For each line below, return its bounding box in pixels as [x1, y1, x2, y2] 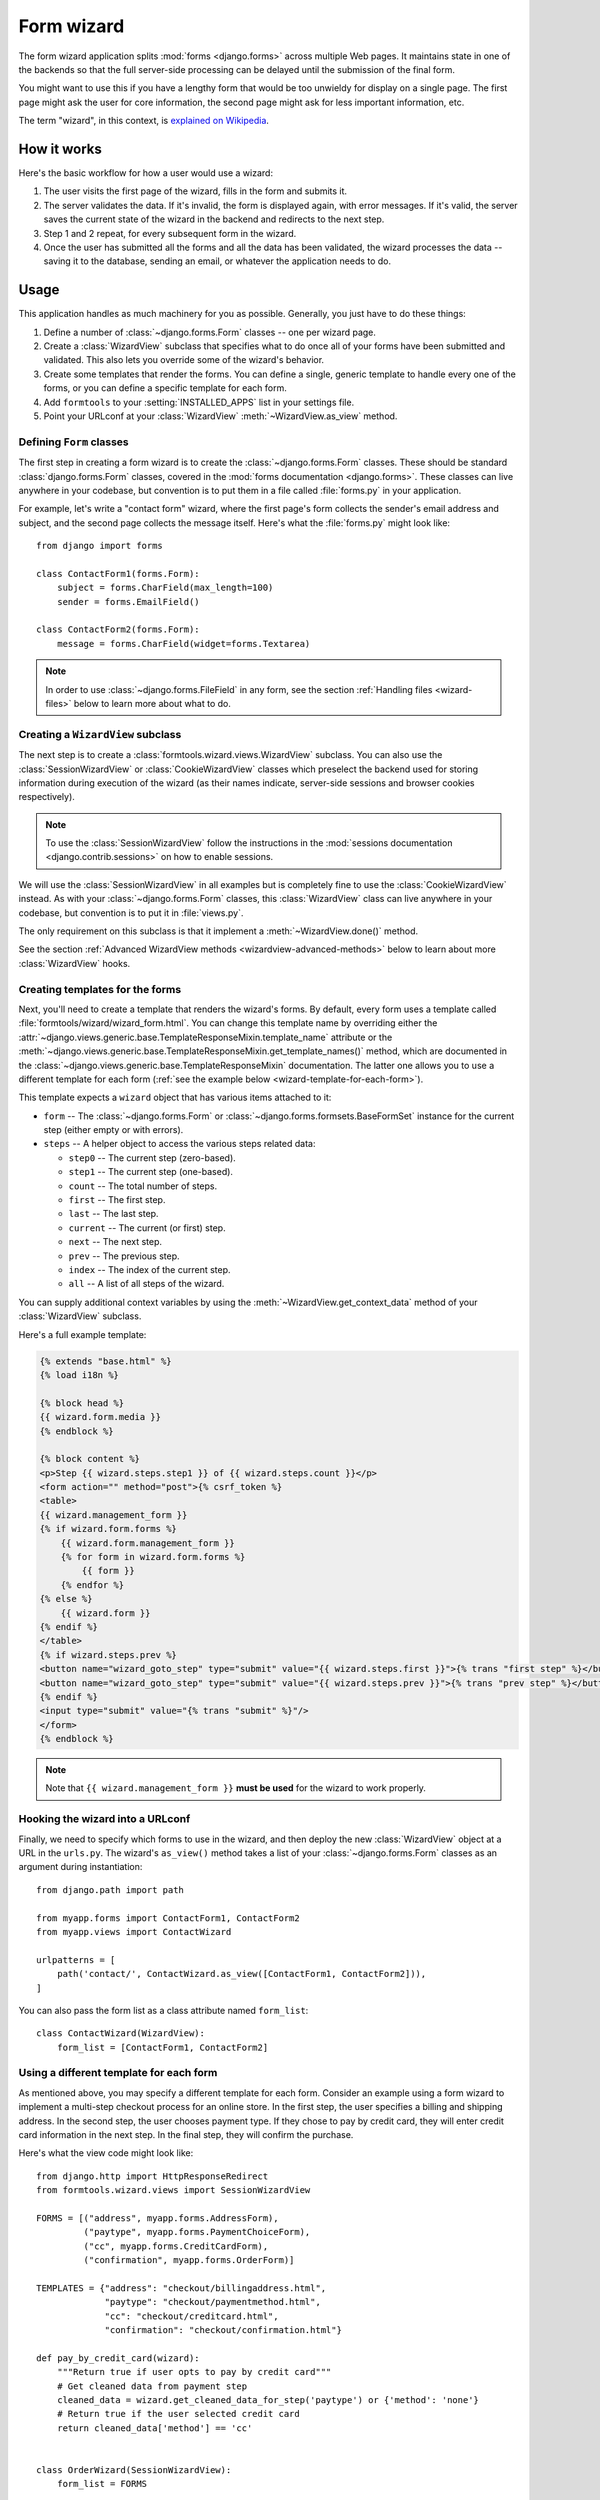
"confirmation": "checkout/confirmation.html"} [104, 2325, 342, 2336]
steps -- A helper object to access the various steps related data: [43, 1138, 316, 1150]
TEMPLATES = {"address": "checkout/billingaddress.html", [36, 2282, 327, 2294]
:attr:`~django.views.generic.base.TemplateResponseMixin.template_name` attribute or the [18, 1031, 393, 1043]
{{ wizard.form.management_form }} [60, 1537, 235, 1549]
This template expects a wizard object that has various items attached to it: [18, 1091, 332, 1104]
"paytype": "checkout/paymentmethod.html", [104, 2296, 322, 2308]
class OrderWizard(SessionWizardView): [36, 2464, 232, 2475]
